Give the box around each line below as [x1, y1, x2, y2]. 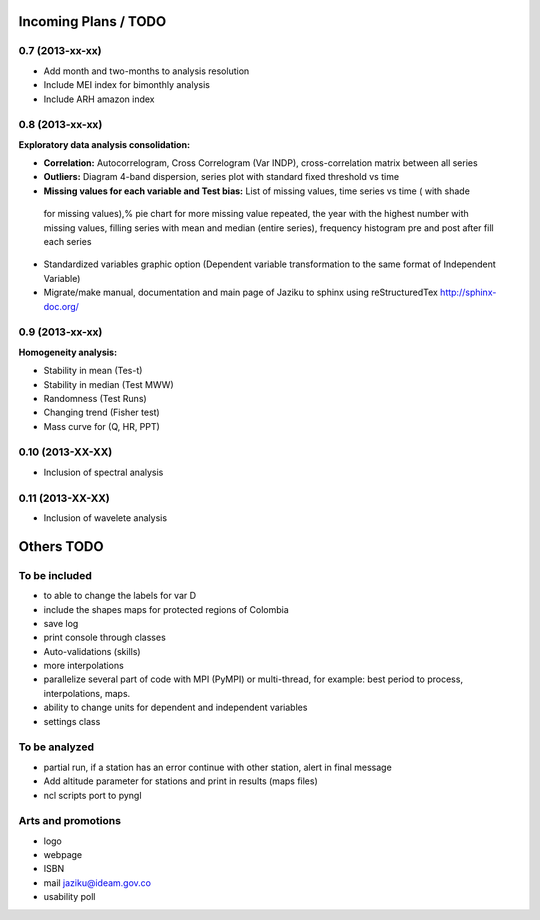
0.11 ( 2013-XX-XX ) [18, 491, 110, 505]
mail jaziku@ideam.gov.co [43, 876, 152, 889]
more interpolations [43, 660, 124, 672]
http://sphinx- [440, 286, 497, 299]
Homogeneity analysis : [18, 346, 118, 358]
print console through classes [43, 631, 167, 644]
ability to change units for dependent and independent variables [43, 701, 308, 714]
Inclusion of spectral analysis [43, 466, 164, 478]
